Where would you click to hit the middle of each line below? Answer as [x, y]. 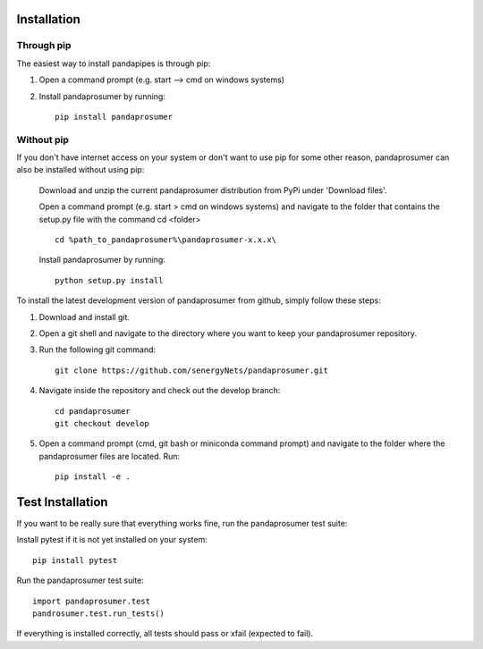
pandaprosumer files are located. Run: [110, 456]
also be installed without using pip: [80, 170]
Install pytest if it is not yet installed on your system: [112, 540]
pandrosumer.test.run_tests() [99, 613]
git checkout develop [102, 423]
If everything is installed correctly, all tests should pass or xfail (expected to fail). [165, 634]
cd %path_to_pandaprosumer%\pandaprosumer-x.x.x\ [166, 240]
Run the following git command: [97, 350]
